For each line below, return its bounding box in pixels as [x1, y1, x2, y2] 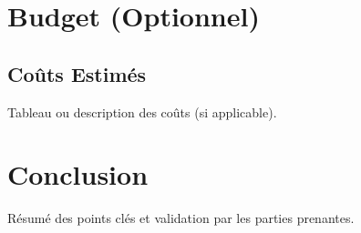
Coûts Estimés [7, 59, 147, 87]
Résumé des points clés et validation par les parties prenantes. [7, 208, 355, 228]
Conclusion [7, 156, 149, 193]
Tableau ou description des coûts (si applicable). [7, 102, 277, 121]
